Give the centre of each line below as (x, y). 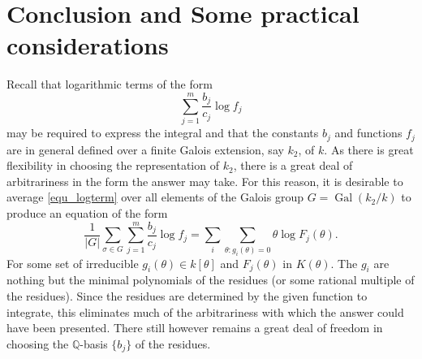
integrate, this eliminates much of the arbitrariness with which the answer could (205, 311)
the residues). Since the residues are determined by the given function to (187, 296)
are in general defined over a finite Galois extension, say (145, 149)
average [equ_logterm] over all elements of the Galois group (155, 197)
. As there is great (369, 149)
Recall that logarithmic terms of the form (110, 84)
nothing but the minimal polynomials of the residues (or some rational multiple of (211, 280)
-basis (94, 343)
